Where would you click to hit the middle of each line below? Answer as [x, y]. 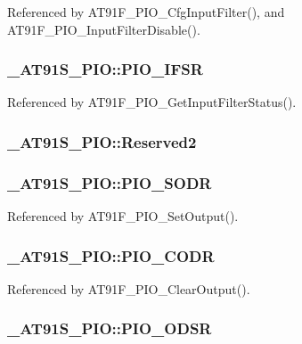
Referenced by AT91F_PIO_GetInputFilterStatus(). [152, 102]
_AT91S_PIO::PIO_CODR [111, 255]
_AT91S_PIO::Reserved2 [102, 141]
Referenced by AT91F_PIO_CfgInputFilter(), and [146, 12]
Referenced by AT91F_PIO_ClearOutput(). [129, 288]
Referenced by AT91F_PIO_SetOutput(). [123, 216]
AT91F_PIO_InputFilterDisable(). [104, 29]
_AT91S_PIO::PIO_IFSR [105, 69]
